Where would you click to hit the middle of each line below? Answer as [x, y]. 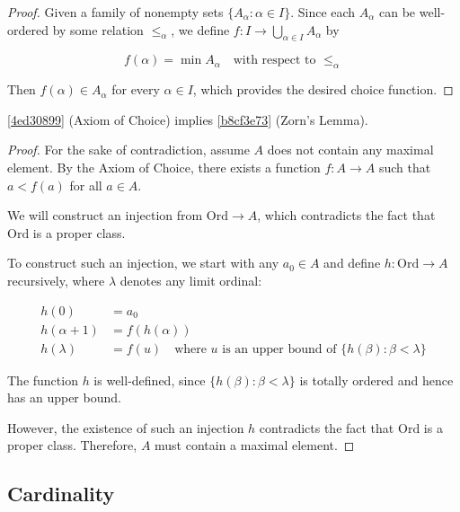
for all [86, 185]
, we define [200, 29]
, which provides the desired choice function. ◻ [323, 89]
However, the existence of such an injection [126, 427]
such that [405, 167]
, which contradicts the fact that [346, 215]
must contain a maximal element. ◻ [255, 445]
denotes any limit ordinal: [191, 280]
